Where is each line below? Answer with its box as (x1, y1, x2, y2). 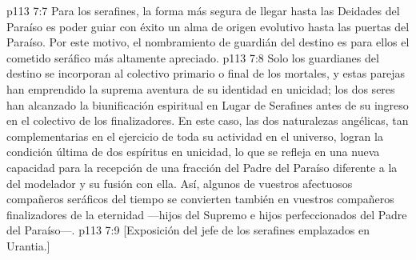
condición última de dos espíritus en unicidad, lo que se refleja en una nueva (6, 143, 380, 160)
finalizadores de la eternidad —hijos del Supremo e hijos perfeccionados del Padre (6, 206, 407, 222)
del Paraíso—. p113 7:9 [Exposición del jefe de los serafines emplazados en (6, 222, 370, 238)
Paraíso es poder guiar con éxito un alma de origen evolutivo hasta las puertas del (6, 18, 410, 34)
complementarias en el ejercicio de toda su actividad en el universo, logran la (6, 127, 383, 144)
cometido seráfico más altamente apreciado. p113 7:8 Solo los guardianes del (6, 49, 379, 66)
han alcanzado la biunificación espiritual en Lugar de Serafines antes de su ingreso (6, 96, 409, 113)
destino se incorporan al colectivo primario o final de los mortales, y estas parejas (6, 65, 406, 82)
